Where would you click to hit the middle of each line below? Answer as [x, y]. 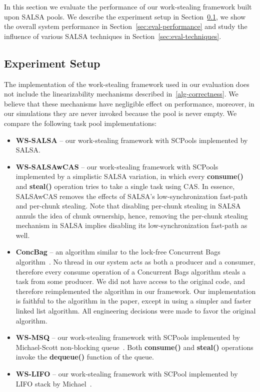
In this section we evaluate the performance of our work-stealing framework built [128, 6]
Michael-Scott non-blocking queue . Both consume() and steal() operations [134, 347]
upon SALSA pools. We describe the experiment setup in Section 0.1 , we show [125, 16]
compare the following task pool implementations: [80, 123]
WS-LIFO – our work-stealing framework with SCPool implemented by [127, 374]
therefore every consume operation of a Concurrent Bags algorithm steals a [131, 271]
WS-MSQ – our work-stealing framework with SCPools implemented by [128, 337]
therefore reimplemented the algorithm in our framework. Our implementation [136, 291]
